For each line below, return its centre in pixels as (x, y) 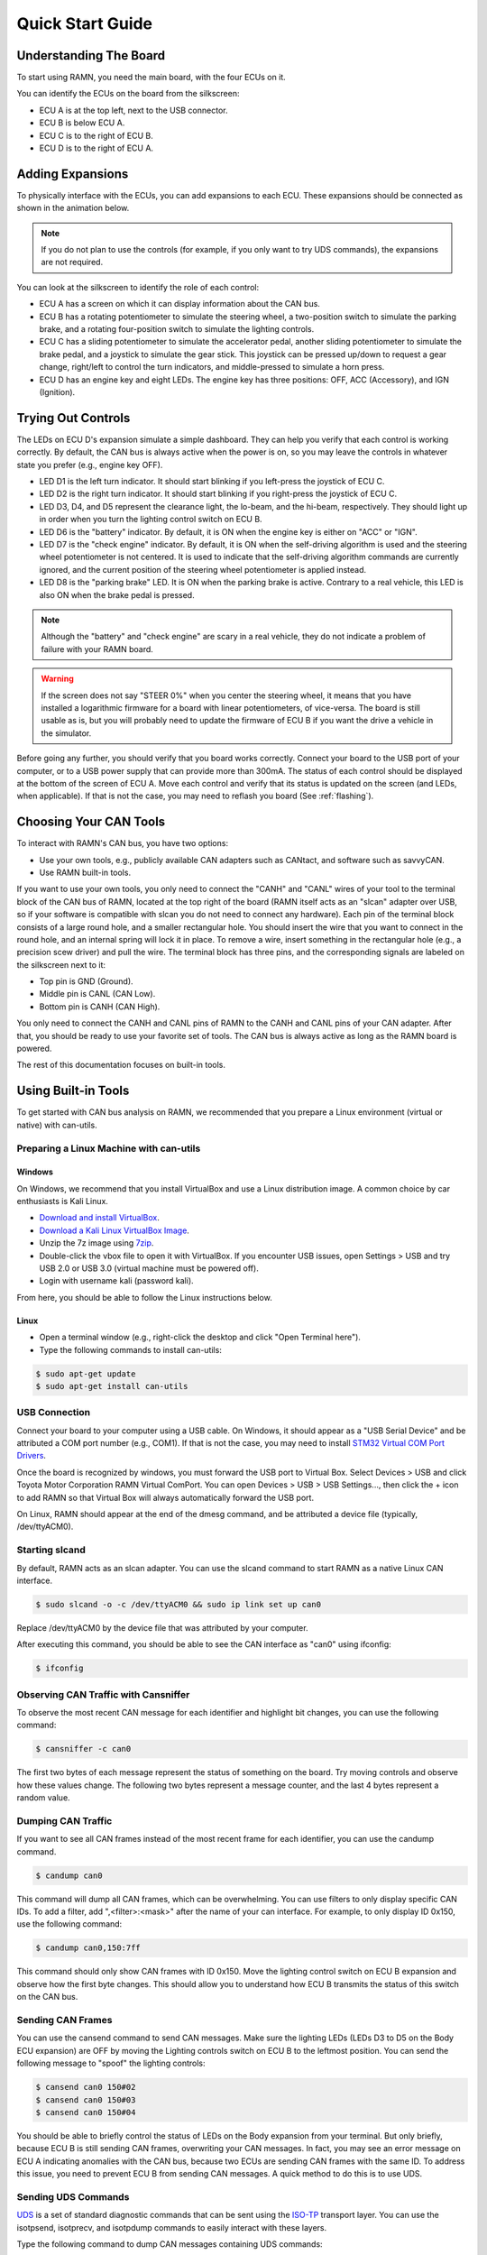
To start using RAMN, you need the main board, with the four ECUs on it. (151, 78)
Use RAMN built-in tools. (85, 872)
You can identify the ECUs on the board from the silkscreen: (128, 94)
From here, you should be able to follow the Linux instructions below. (144, 1297)
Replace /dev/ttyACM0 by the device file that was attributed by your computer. (162, 1627)
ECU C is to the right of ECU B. (96, 135)
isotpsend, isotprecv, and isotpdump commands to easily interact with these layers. (172, 2227)
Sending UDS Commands (73, 2196)
